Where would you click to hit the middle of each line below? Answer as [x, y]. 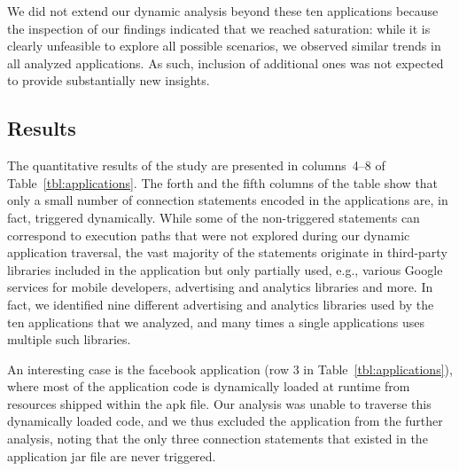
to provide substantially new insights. [109, 80]
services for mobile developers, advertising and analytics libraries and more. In [220, 287]
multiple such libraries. [69, 339]
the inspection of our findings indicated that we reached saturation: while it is [219, 28]
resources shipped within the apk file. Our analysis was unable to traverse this [219, 403]
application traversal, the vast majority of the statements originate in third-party [227, 252]
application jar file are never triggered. [112, 455]
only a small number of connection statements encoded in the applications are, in [228, 200]
